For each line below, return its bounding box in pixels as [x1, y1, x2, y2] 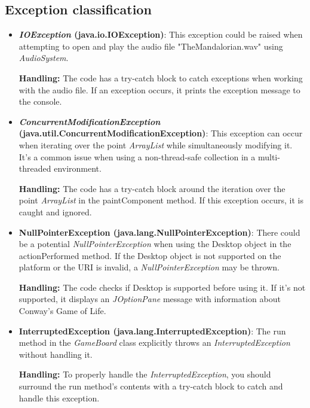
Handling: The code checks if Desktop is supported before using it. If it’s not [19, 281, 306, 293]
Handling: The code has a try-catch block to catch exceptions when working [19, 71, 303, 84]
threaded [19, 162, 51, 175]
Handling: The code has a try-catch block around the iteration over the [19, 182, 286, 194]
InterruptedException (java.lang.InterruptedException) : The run [19, 324, 286, 337]
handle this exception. [19, 391, 100, 404]
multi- [257, 150, 280, 163]
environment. [54, 162, 102, 175]
